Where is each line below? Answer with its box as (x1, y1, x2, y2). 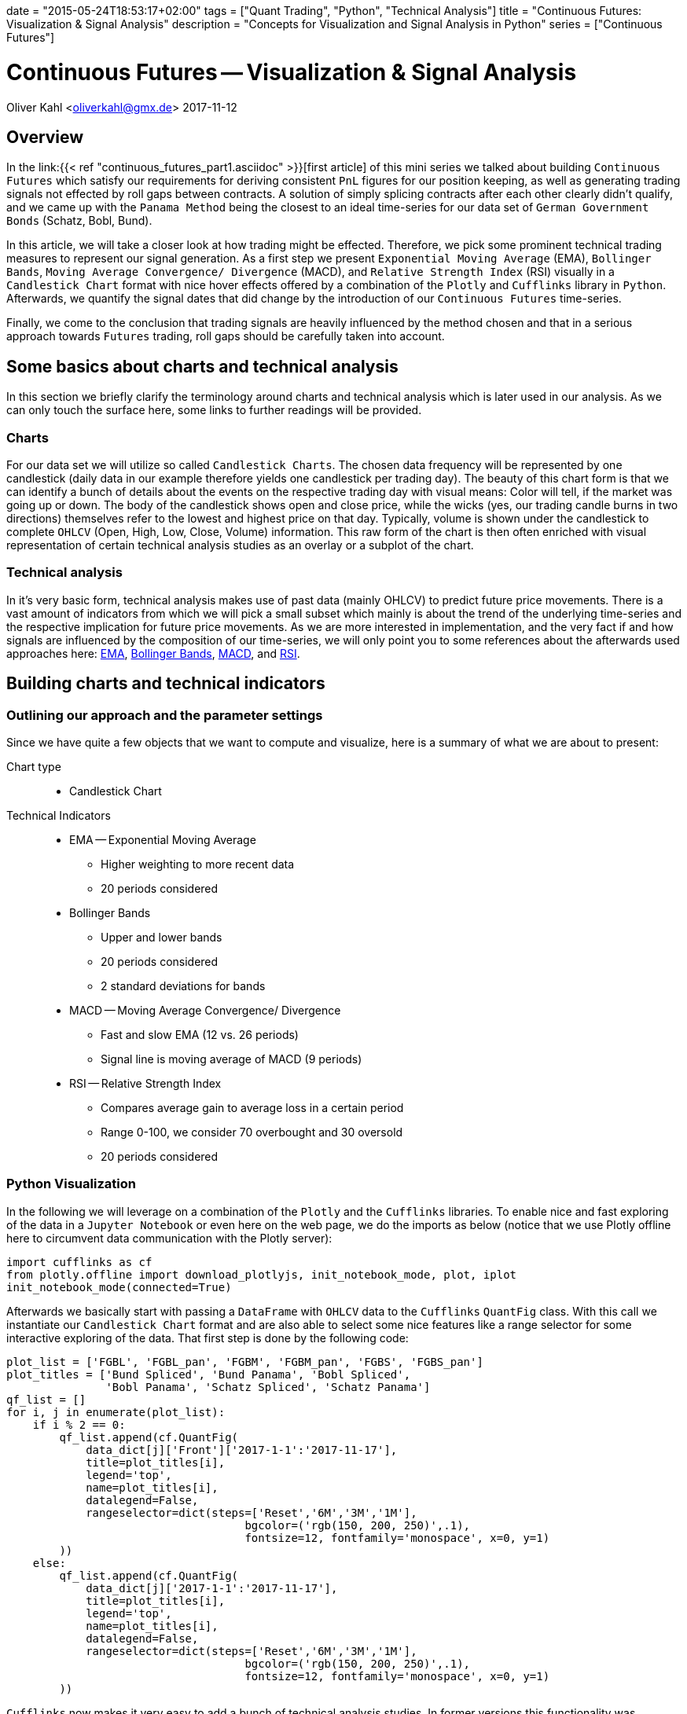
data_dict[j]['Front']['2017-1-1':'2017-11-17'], (86, 1443, 398, 1456)
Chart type (6, 759, 61, 773)
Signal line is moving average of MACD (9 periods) (101, 1052, 362, 1066)
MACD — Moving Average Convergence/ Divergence (69, 1003, 341, 1017)
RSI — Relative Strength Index (69, 1076, 222, 1090)
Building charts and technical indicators (6, 673, 325, 694)
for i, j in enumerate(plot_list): (6, 1405, 226, 1419)
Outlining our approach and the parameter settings (6, 707, 323, 723)
